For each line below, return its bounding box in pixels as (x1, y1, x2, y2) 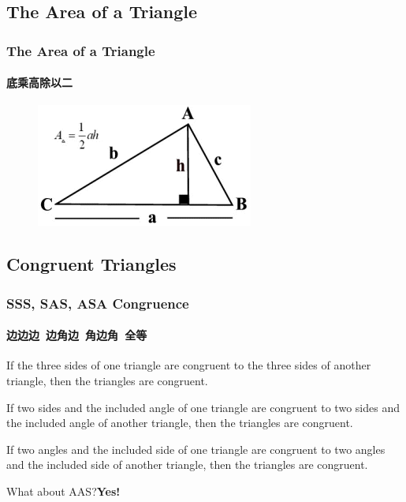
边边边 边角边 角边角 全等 (6, 327, 147, 343)
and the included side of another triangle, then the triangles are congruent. (6, 456, 368, 473)
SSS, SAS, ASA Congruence (6, 293, 189, 313)
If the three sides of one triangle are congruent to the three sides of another (6, 357, 371, 373)
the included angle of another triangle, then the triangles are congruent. (6, 414, 353, 431)
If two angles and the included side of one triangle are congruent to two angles (6, 440, 386, 457)
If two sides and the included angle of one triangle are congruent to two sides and (6, 399, 400, 415)
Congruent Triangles (6, 252, 177, 276)
